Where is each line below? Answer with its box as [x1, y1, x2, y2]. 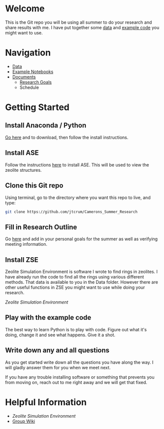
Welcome [5, 3, 45, 14]
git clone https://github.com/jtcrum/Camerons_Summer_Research [5, 209, 138, 214]
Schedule [19, 84, 39, 90]
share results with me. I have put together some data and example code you [5, 24, 160, 30]
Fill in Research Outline [5, 223, 77, 231]
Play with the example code [5, 313, 92, 322]
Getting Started [5, 102, 70, 113]
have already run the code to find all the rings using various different [5, 274, 144, 279]
